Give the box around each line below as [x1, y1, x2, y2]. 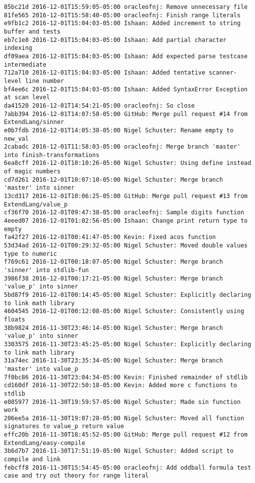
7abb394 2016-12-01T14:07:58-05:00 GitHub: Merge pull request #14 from [4, 110, 248, 118]
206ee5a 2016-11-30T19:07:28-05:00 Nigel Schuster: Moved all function [4, 414, 244, 422]
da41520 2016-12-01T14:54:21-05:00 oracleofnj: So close [4, 102, 195, 109]
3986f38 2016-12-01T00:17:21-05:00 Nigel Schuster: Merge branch [4, 275, 223, 282]
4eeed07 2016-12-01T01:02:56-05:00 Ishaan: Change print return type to [4, 217, 248, 225]
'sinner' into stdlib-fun [4, 267, 89, 274]
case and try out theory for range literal [4, 472, 149, 480]
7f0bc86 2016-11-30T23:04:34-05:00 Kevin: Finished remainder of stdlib [4, 373, 248, 381]
